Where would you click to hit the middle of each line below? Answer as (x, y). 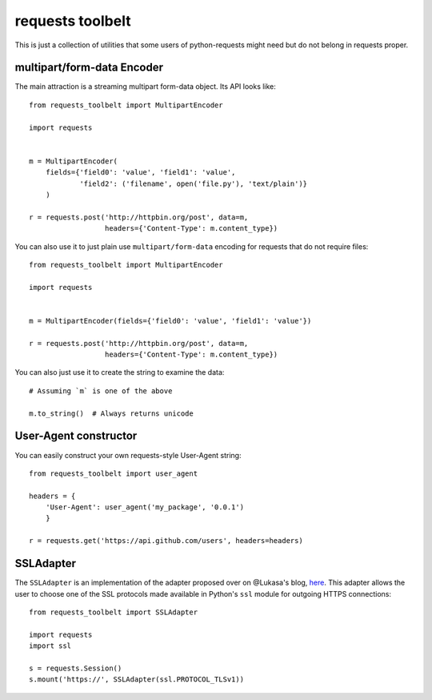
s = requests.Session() (76, 668)
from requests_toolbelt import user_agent (114, 473)
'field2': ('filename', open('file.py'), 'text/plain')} (194, 183)
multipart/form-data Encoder (89, 68)
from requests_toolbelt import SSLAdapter (114, 612)
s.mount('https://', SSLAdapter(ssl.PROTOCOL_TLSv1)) (136, 680)
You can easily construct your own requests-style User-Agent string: (128, 455)
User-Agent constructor (76, 436)
